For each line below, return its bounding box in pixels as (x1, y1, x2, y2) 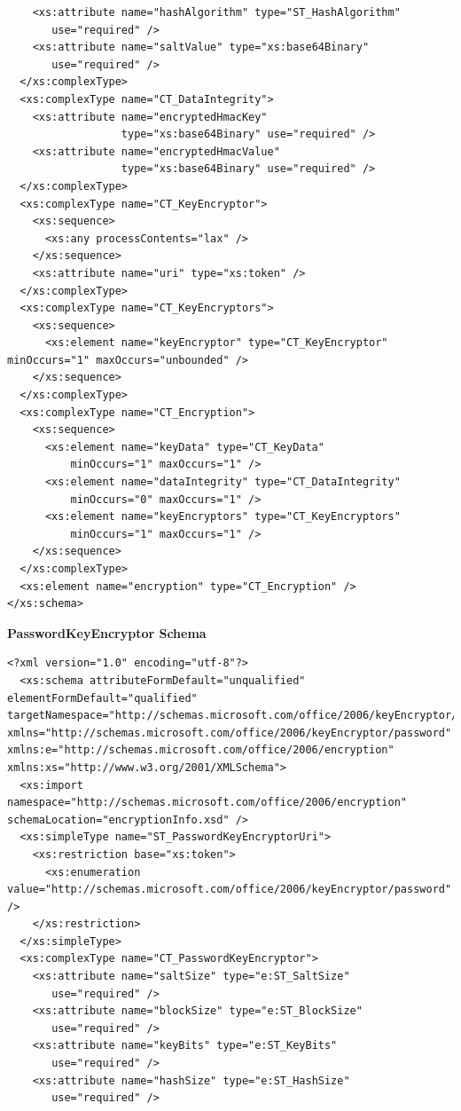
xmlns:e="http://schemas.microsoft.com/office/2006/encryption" (7, 744, 395, 757)
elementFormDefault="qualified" (7, 691, 198, 705)
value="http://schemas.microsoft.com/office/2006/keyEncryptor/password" (7, 883, 452, 896)
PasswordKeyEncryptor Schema (7, 623, 207, 642)
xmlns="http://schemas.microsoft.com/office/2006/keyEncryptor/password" (7, 726, 452, 739)
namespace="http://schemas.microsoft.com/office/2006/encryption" (7, 796, 408, 809)
